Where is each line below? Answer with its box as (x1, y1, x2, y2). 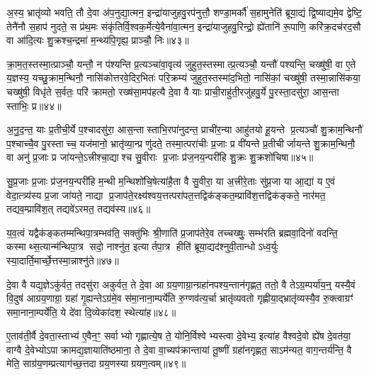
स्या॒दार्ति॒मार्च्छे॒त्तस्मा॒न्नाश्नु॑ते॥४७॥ (6, 252, 119, 267)
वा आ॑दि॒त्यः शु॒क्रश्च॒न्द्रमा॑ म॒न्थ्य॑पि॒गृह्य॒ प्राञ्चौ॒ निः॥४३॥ (6, 33, 189, 47)
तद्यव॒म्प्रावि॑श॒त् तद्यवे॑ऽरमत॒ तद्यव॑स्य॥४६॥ (6, 201, 151, 216)
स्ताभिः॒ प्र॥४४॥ (6, 98, 62, 113)
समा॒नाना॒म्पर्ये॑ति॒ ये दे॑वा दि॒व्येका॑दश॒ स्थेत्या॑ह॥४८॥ (6, 304, 176, 319)
